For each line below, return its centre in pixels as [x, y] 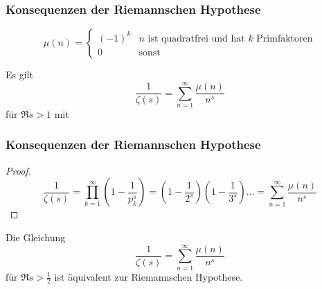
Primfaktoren [285, 38]
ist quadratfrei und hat [196, 38]
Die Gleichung [36, 237]
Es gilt [19, 75]
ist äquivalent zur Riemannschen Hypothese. [149, 276]
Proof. [18, 170]
